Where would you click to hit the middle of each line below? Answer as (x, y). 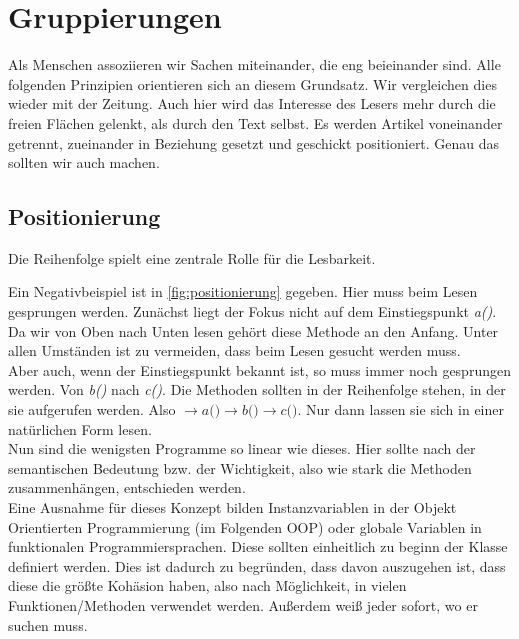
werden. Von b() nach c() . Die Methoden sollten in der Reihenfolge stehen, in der (257, 389)
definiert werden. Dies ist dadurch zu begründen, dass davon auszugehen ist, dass (257, 565)
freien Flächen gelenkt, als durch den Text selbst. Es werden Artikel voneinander (255, 122)
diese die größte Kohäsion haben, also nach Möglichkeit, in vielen (207, 585)
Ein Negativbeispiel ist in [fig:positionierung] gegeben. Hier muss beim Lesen (243, 291)
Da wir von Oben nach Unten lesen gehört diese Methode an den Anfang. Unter (253, 330)
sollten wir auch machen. (84, 162)
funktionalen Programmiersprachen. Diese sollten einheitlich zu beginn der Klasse (258, 546)
